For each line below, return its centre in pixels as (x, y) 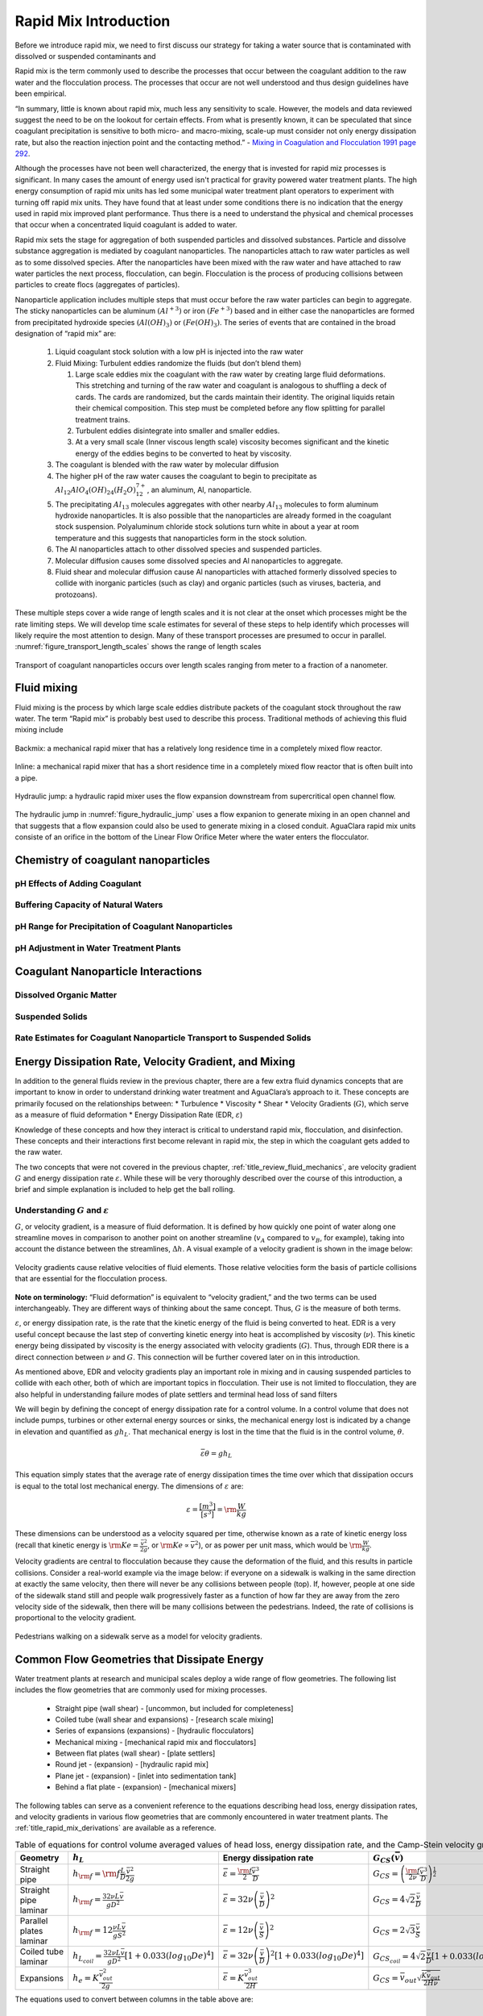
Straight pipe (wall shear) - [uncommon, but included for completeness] (174, 1708)
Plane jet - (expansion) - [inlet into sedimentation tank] (146, 1776)
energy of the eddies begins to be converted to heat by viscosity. (184, 453)
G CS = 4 (389, 1900)
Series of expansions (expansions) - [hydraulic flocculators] (155, 1731)
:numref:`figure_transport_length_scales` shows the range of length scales (138, 647)
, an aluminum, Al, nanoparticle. (199, 489)
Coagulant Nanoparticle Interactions (109, 972)
